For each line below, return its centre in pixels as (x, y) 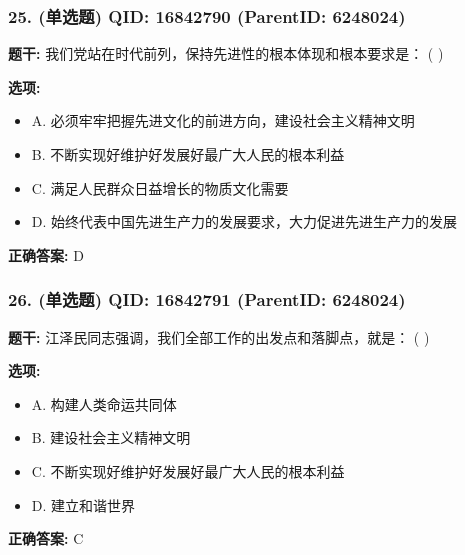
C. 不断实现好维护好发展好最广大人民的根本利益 (188, 470)
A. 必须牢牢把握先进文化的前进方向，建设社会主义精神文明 (223, 120)
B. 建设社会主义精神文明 (111, 437)
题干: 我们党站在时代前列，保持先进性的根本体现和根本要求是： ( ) (226, 53)
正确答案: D (46, 254)
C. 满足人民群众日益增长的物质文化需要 (160, 187)
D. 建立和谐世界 (83, 504)
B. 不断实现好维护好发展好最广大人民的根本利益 (188, 154)
